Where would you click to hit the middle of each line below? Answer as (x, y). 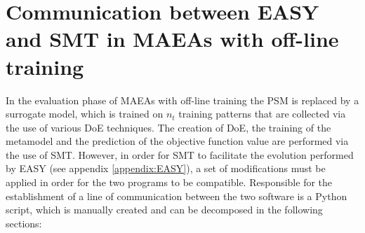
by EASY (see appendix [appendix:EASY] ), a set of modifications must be (166, 168)
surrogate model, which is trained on (85, 114)
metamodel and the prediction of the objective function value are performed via (177, 141)
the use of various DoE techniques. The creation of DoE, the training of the (168, 127)
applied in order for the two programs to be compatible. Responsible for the (169, 182)
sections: (24, 223)
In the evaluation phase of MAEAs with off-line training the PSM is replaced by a (182, 100)
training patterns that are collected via (262, 114)
